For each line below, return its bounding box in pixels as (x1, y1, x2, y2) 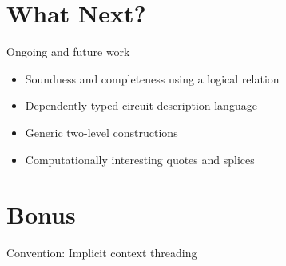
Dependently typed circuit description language (25, 97, 257, 114)
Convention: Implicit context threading (6, 244, 197, 261)
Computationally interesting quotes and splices (25, 151, 255, 167)
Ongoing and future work (6, 43, 130, 60)
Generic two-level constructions (25, 123, 178, 140)
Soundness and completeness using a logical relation (25, 70, 280, 87)
